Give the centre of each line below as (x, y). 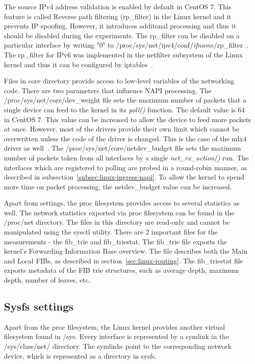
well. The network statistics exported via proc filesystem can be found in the (119, 212)
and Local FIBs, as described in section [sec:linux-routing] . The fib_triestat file (124, 260)
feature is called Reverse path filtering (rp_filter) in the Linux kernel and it (118, 16)
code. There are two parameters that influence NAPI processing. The (108, 90)
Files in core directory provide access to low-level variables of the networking (119, 81)
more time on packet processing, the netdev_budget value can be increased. (118, 186)
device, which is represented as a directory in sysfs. (80, 355)
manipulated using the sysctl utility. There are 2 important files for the (111, 232)
